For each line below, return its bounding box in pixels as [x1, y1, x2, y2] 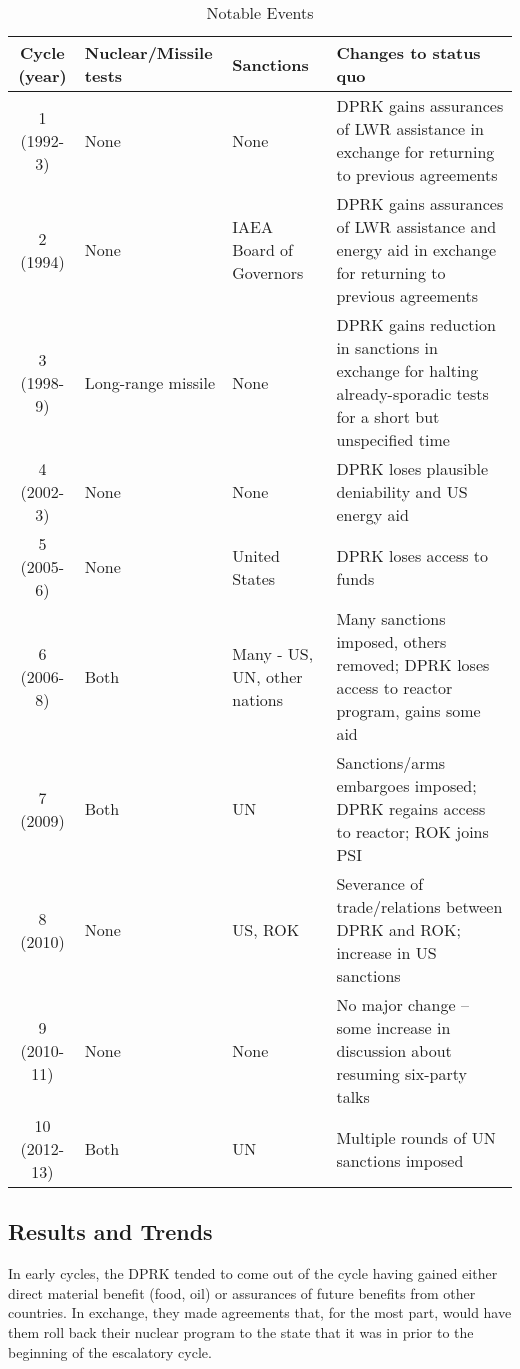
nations [232, 687, 284, 711]
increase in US [336, 941, 437, 964]
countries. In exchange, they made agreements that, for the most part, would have [8, 1302, 512, 1323]
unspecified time [336, 428, 450, 451]
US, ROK [232, 918, 300, 941]
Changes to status [336, 41, 481, 64]
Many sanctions [336, 607, 446, 630]
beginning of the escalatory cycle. [8, 1341, 212, 1362]
